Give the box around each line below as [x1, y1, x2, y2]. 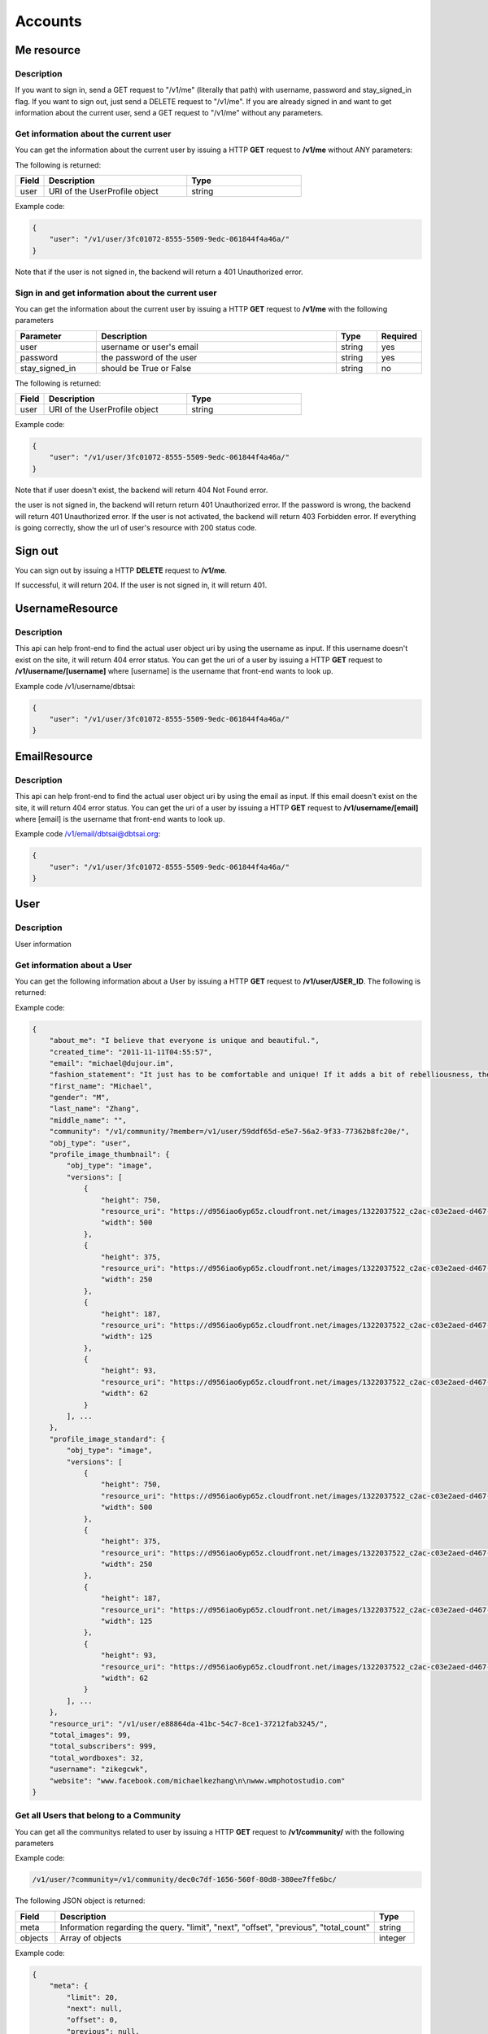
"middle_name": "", [49, 1115, 128, 1124]
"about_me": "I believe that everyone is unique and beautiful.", [49, 1036, 320, 1045]
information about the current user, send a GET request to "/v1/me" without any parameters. [15, 108, 324, 118]
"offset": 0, [66, 2015, 119, 2025]
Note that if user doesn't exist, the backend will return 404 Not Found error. [15, 485, 268, 495]
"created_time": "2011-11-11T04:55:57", [49, 1047, 213, 1057]
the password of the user [100, 351, 198, 363]
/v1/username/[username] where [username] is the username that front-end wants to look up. [15, 666, 333, 676]
